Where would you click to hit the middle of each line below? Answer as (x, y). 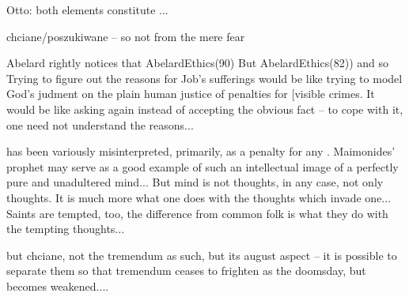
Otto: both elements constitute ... (87, 9)
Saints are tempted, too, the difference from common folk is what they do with (197, 213)
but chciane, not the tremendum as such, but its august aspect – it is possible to (202, 255)
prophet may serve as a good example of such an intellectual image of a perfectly (203, 166)
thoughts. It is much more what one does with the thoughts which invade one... (199, 197)
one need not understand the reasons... (100, 124)
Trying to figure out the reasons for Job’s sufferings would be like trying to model (204, 78)
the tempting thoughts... (66, 229)
